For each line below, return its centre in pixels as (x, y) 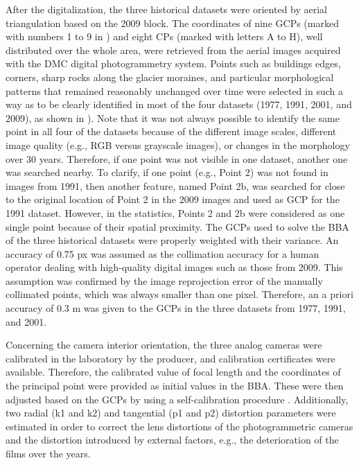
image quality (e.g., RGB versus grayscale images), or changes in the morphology (178, 144)
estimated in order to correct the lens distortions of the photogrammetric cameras (179, 426)
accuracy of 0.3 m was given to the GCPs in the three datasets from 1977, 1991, (176, 308)
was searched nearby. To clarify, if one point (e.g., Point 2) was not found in (167, 172)
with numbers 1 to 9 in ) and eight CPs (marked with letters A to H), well (164, 36)
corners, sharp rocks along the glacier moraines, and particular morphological (170, 77)
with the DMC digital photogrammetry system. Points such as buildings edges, (173, 63)
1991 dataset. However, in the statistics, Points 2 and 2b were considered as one (175, 212)
